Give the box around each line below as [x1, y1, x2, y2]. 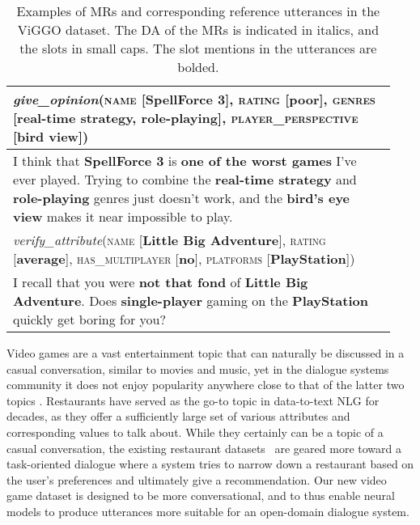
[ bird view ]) [13, 127, 89, 146]
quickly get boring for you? [13, 310, 167, 328]
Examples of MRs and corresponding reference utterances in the [16, 2, 380, 20]
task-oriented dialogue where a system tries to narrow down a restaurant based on [6, 455, 414, 472]
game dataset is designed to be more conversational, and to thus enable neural [6, 487, 395, 504]
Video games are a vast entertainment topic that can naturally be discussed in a [6, 345, 405, 361]
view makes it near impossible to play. [13, 207, 233, 226]
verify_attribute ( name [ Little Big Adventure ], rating [13, 231, 326, 249]
